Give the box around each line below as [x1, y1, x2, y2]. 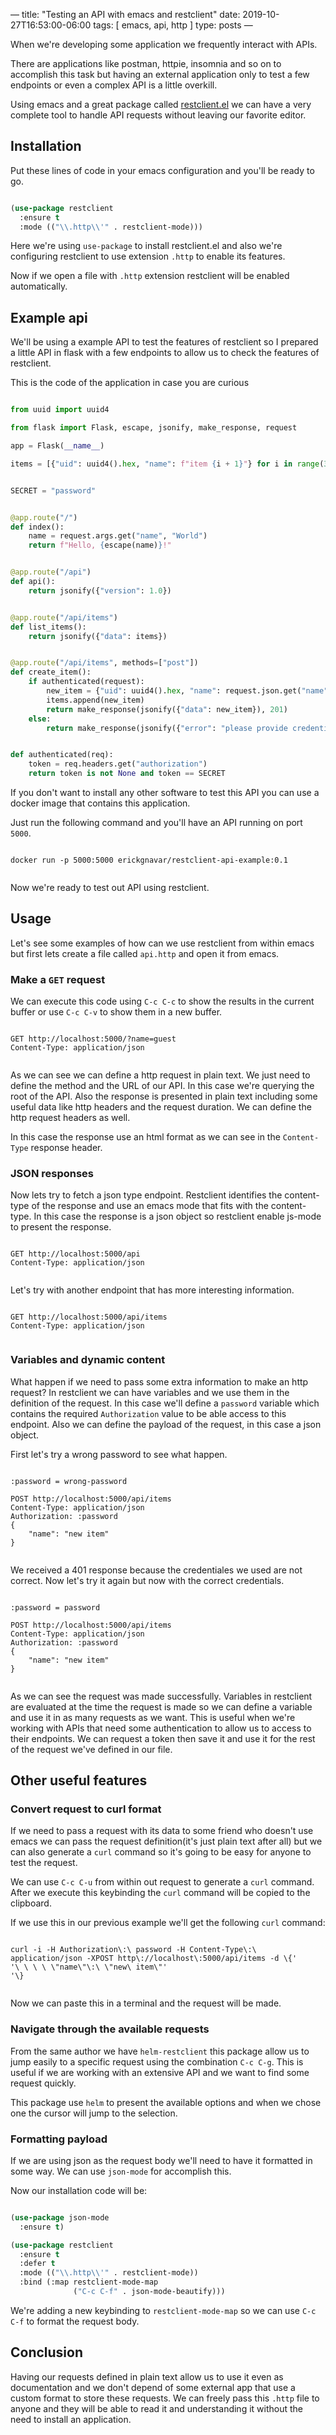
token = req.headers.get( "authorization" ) [28, 759, 208, 769]
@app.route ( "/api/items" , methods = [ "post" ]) [10, 658, 199, 668]
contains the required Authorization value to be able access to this [10, 1407, 287, 1419]
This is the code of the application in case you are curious [10, 377, 250, 389]
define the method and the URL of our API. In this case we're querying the [10, 1080, 315, 1092]
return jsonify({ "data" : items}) [28, 631, 168, 641]
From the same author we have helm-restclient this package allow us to [10, 2045, 310, 2057]
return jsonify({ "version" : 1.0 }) [28, 585, 172, 596]
